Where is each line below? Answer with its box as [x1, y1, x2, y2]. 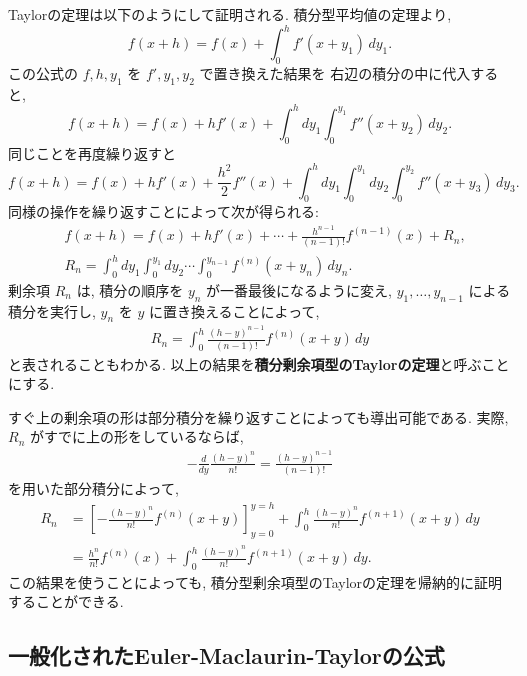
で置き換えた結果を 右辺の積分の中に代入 [199, 62, 471, 83]
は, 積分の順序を [76, 279, 184, 300]
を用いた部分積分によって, [8, 478, 179, 499]
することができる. [8, 591, 124, 612]
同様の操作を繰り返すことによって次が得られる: [8, 201, 319, 222]
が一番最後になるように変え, [206, 279, 392, 300]
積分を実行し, [8, 300, 96, 321]
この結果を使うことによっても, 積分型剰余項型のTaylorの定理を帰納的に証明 [8, 571, 503, 592]
